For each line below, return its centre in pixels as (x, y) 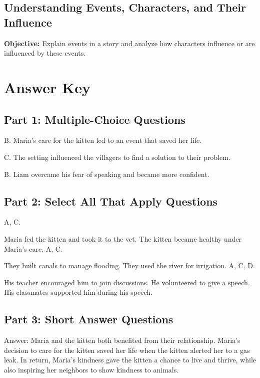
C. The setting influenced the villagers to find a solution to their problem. (117, 157)
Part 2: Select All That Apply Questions (111, 201)
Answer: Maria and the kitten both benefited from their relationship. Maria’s (122, 340)
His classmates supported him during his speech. (78, 292)
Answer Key (47, 87)
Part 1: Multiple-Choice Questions (95, 119)
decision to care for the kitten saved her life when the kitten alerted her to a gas (127, 350)
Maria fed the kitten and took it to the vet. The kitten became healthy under (123, 238)
